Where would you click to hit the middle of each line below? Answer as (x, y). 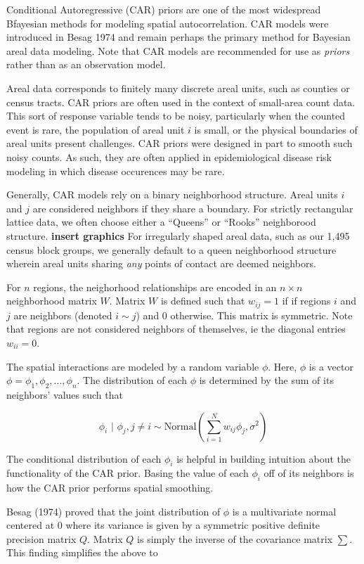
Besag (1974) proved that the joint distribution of (113, 511)
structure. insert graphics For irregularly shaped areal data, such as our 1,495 (178, 235)
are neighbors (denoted (63, 315)
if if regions (306, 301)
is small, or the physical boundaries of (276, 129)
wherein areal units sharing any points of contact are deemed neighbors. (161, 263)
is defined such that (203, 301)
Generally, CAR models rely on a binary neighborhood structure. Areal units (172, 194)
